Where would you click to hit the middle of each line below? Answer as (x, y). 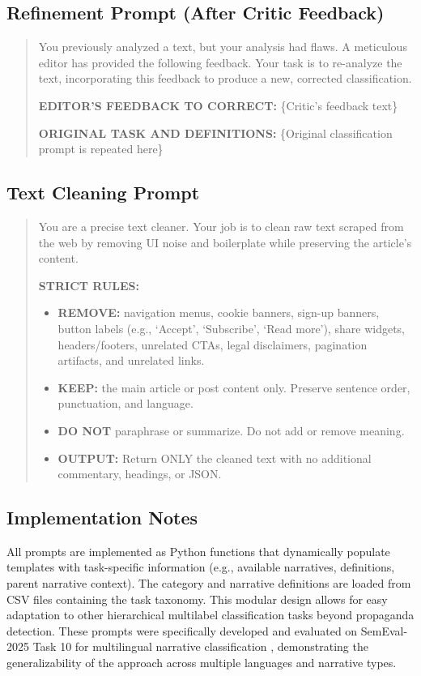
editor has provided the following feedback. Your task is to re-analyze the (220, 62)
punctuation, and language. (125, 403)
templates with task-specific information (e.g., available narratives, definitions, (201, 567)
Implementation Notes (102, 518)
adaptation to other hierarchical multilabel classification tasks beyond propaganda (210, 615)
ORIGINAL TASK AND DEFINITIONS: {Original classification (215, 133)
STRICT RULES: (89, 285)
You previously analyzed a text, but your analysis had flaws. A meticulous (223, 47)
